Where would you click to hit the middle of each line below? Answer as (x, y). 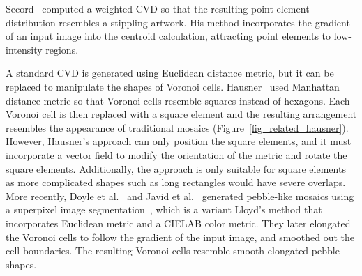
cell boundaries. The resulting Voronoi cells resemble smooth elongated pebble (173, 251)
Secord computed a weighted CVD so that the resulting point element (158, 8)
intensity (24, 49)
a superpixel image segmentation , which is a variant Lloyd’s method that (164, 209)
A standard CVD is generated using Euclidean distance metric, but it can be (170, 73)
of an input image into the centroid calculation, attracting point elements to (168, 36)
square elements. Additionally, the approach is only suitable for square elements (176, 168)
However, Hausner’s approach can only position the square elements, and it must (179, 141)
